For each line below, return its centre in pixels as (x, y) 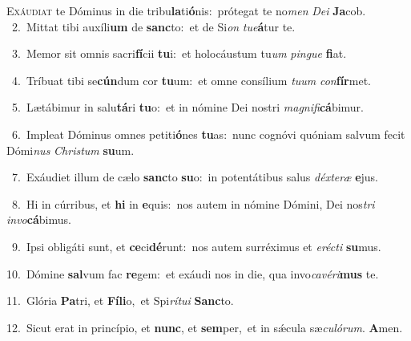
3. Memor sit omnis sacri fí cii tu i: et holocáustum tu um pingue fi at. (179, 53)
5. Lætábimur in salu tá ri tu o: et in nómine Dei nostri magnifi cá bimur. (187, 107)
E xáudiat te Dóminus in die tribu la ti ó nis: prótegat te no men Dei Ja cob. (186, 10)
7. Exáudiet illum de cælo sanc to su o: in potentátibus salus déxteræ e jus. (195, 177)
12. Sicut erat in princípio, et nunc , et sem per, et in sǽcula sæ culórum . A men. (205, 327)
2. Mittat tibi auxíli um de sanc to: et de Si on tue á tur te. (153, 26)
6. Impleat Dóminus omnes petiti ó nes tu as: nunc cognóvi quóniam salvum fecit (208, 134)
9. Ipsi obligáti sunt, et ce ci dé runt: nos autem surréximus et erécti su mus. (196, 246)
